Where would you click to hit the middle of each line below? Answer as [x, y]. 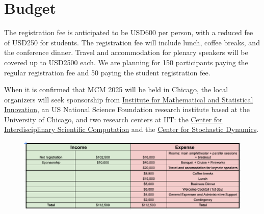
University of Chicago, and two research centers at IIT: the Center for [113, 119]
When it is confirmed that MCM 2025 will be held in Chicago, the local [116, 89]
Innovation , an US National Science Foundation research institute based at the [127, 109]
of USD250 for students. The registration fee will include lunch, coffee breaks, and [132, 42]
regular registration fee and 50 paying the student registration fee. [107, 72]
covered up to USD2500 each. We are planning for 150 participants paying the [126, 62]
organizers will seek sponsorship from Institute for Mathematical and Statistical [129, 99]
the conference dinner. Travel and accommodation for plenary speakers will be [126, 52]
